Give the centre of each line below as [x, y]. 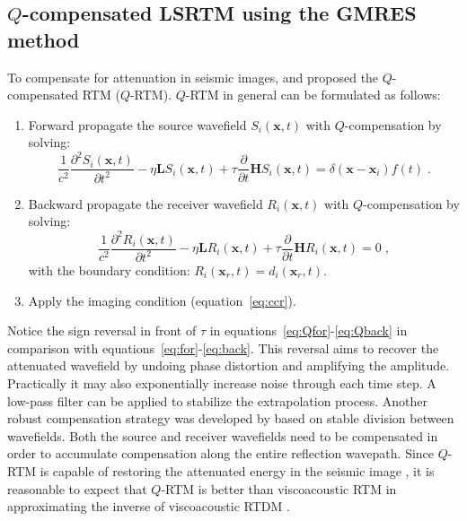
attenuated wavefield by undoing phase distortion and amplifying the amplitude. [229, 365]
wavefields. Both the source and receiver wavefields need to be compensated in [223, 435]
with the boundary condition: [109, 269]
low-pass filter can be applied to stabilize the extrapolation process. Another [217, 400]
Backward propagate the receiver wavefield [145, 203]
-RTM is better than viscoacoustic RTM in [279, 488]
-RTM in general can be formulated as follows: [313, 95]
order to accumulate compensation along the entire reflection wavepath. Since [221, 453]
